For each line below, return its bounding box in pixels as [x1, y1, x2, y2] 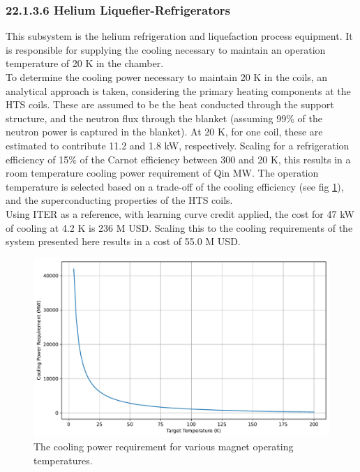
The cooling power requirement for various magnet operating [33, 439, 294, 454]
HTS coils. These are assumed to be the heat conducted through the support [6, 97, 334, 112]
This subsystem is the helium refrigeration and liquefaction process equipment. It [6, 29, 353, 43]
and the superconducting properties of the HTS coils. [6, 193, 233, 207]
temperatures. [33, 452, 93, 467]
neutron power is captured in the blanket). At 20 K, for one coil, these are [6, 124, 323, 139]
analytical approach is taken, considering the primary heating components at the [6, 83, 351, 98]
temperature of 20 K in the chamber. [6, 56, 164, 71]
